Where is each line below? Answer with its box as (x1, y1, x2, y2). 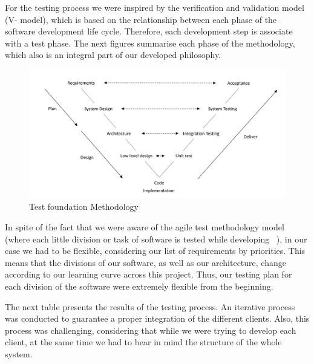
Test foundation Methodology (29, 200, 139, 213)
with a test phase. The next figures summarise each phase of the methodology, (5, 36, 295, 49)
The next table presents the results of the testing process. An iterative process (5, 300, 295, 313)
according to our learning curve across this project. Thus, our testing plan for (5, 268, 292, 281)
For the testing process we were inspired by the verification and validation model (5, 1, 304, 13)
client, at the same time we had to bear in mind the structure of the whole (5, 336, 282, 348)
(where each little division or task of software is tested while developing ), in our (5, 232, 307, 245)
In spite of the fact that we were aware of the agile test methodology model (5, 220, 284, 233)
